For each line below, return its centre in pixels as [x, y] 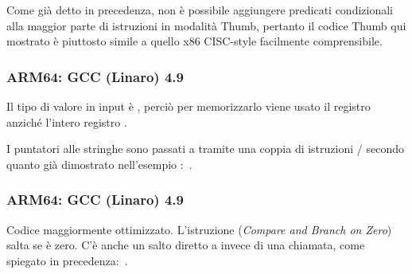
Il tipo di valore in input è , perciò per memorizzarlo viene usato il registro [189, 106]
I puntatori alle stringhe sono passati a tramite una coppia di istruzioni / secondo [205, 149]
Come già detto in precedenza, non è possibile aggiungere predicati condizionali [200, 10]
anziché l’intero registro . [67, 121]
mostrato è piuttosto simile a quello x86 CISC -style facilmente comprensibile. [194, 41]
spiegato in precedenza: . [67, 260]
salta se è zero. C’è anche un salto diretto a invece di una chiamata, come [186, 245]
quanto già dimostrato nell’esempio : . [99, 164]
